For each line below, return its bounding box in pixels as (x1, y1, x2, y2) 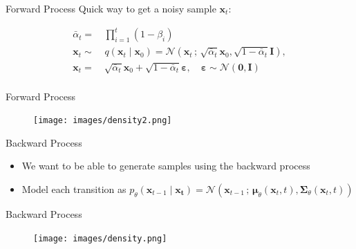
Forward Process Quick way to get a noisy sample (6, 1, 216, 15)
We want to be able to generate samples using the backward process (21, 158, 310, 173)
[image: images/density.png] (33, 233, 167, 243)
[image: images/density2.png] (33, 116, 172, 126)
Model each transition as (21, 181, 127, 196)
